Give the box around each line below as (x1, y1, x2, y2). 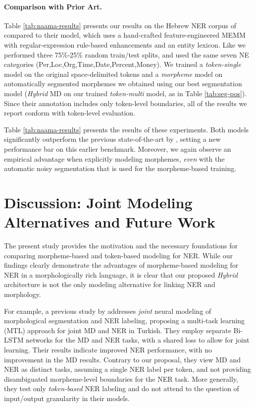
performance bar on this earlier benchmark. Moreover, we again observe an (4, 143, 231, 154)
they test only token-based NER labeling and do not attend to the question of (4, 383, 239, 394)
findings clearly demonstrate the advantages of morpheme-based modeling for (4, 260, 239, 270)
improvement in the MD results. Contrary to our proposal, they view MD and (4, 354, 241, 364)
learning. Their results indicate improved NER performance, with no (4, 344, 212, 354)
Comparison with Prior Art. (4, 1, 102, 11)
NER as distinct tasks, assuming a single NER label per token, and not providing (4, 364, 251, 374)
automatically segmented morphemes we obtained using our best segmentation (4, 78, 242, 89)
